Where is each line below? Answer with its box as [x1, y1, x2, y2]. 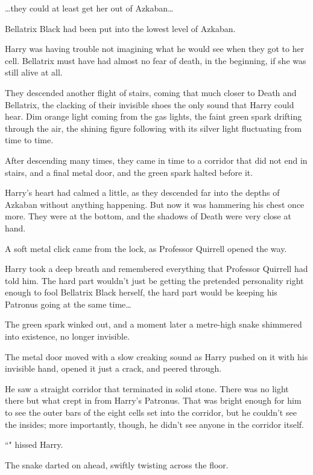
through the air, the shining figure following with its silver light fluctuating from [5, 121, 302, 134]
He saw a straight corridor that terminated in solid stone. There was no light [5, 382, 289, 395]
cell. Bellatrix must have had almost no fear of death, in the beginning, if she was [5, 54, 306, 66]
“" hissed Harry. [5, 438, 63, 451]
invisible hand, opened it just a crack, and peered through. [5, 362, 222, 375]
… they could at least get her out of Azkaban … [5, 2, 174, 14]
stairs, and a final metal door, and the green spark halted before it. [5, 166, 253, 178]
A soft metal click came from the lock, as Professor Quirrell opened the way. [5, 242, 287, 254]
